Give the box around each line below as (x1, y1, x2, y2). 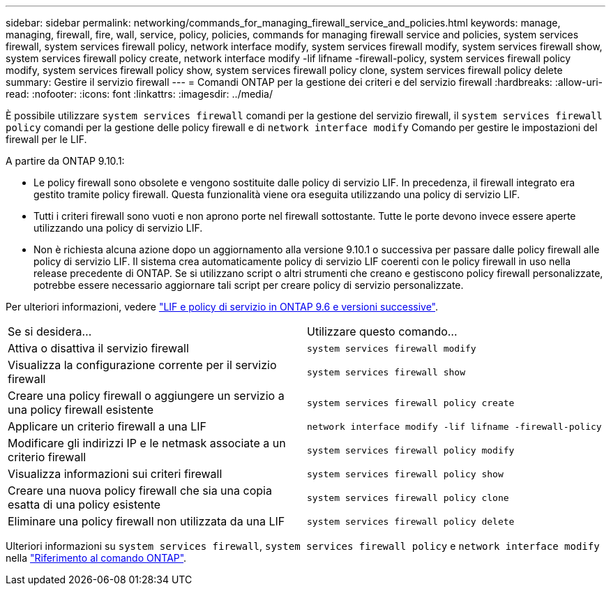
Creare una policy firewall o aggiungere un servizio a (8, 389, 285, 403)
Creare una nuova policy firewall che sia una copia (8, 484, 272, 498)
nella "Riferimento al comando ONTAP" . (6, 552, 187, 564)
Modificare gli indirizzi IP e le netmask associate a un (8, 436, 286, 450)
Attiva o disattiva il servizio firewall (8, 341, 189, 355)
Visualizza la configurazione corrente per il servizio (8, 358, 277, 372)
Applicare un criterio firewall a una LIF (8, 419, 207, 433)
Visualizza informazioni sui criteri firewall (8, 467, 222, 481)
